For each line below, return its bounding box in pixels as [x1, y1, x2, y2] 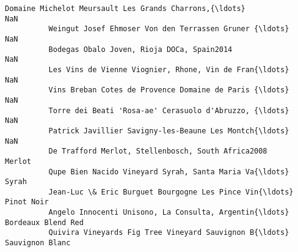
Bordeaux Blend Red [5, 218, 84, 227]
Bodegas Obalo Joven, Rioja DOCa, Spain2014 [48, 45, 233, 54]
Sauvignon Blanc [5, 239, 71, 248]
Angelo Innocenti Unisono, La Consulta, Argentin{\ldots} [48, 208, 289, 217]
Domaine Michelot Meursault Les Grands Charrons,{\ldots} [5, 4, 245, 13]
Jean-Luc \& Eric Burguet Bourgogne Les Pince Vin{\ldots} [48, 187, 294, 196]
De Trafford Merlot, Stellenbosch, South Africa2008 [48, 147, 267, 156]
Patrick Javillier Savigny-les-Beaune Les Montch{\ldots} [48, 126, 289, 135]
